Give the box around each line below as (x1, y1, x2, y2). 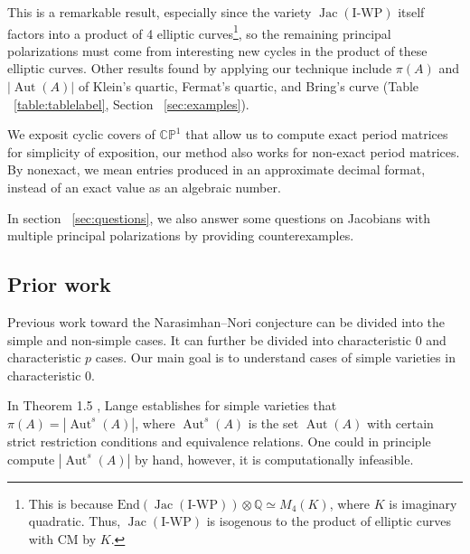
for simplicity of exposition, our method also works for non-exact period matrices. (7, 142, 460, 161)
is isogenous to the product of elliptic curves (206, 512, 451, 531)
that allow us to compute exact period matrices (185, 125, 448, 144)
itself (398, 3, 425, 21)
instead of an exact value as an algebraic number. (7, 178, 281, 196)
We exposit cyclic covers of (7, 125, 155, 144)
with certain (366, 413, 434, 432)
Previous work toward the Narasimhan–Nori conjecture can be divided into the (7, 312, 445, 331)
